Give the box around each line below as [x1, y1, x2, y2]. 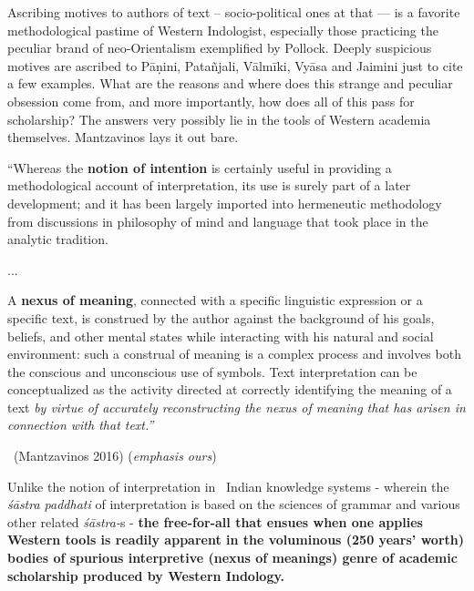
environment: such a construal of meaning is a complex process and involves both [7, 344, 461, 363]
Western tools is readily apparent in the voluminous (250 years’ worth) [7, 530, 464, 549]
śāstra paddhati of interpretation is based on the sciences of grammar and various [7, 494, 460, 514]
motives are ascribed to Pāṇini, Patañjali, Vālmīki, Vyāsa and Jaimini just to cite [7, 56, 463, 75]
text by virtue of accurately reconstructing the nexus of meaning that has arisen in [7, 397, 466, 416]
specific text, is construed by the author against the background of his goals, [7, 308, 435, 327]
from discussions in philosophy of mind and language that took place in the [7, 211, 428, 230]
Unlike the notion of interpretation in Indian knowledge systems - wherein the [7, 476, 449, 495]
